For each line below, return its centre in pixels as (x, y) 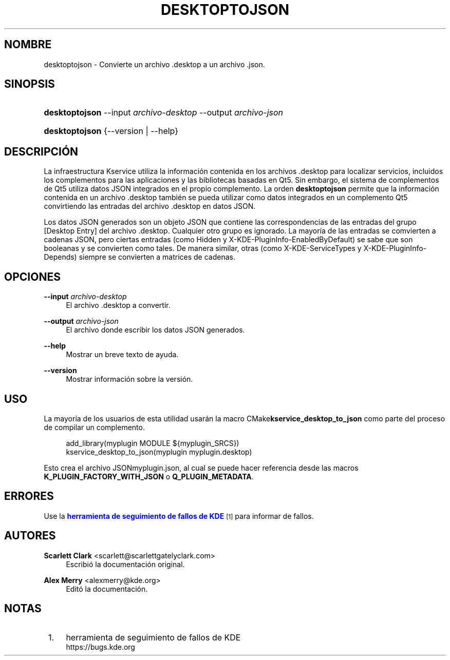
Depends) (60, 257)
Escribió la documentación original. (125, 564)
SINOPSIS (30, 84)
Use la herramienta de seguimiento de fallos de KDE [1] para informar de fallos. (179, 516)
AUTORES (30, 536)
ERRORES (29, 496)
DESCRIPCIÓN (41, 151)
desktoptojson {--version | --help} (111, 131)
